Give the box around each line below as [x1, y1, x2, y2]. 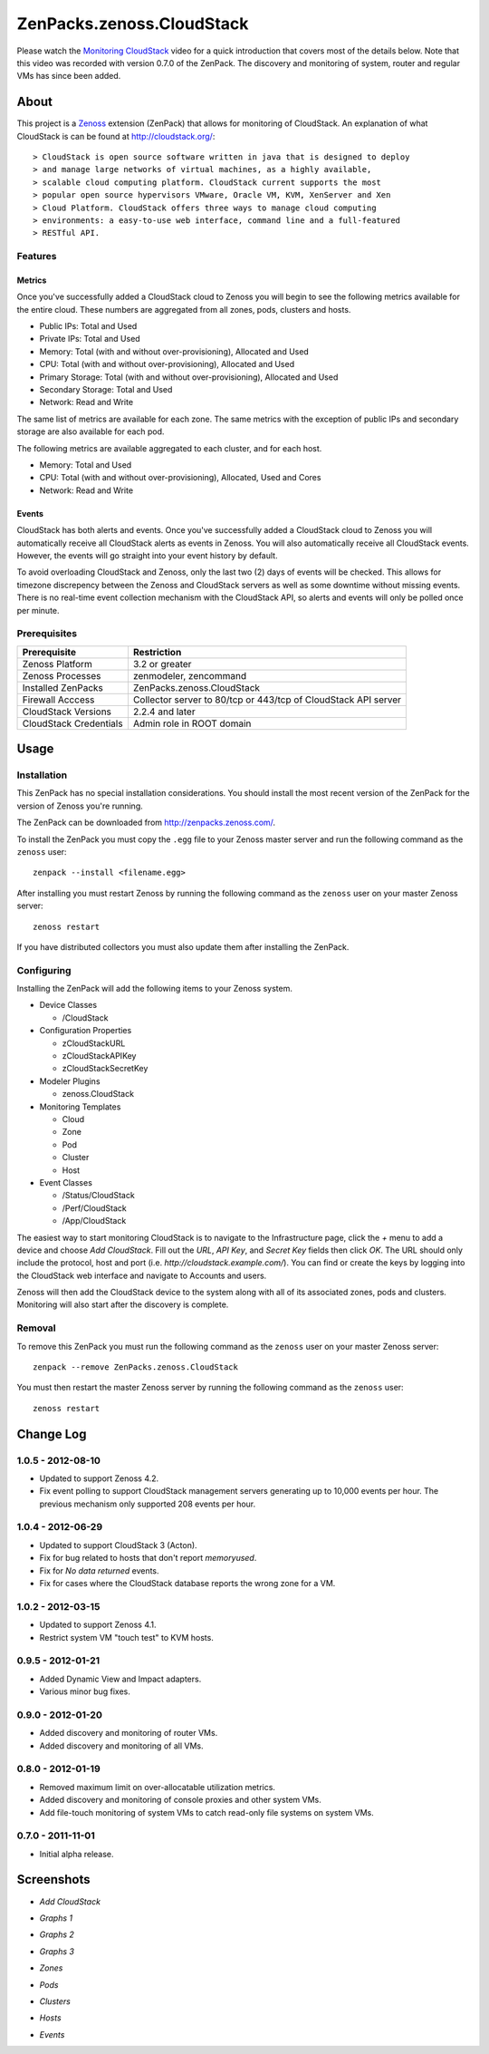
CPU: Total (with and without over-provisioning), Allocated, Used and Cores [39, 472, 321, 483]
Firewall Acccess [22, 693, 95, 706]
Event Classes [39, 1177, 92, 1187]
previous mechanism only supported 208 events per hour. [39, 1498, 256, 1509]
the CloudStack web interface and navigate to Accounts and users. [16, 1270, 267, 1281]
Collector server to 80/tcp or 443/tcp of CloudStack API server [132, 693, 402, 706]
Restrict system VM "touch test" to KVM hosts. [39, 1632, 215, 1642]
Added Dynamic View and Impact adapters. [39, 1673, 202, 1684]
